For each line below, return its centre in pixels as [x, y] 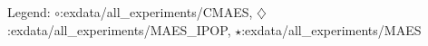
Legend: [29, 12]
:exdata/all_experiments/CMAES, [156, 12]
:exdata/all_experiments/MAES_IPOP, [119, 29]
